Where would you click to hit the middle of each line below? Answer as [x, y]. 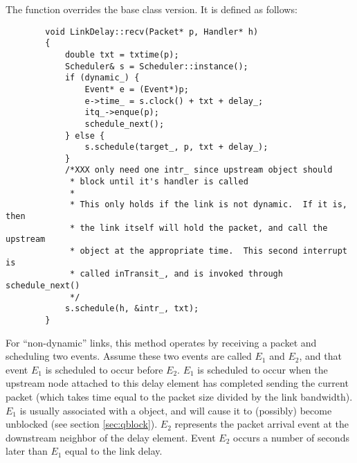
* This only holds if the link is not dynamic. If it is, [209, 205]
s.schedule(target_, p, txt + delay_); [176, 147]
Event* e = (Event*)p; [137, 89]
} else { [85, 136]
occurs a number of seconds [291, 437]
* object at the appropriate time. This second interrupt [209, 251]
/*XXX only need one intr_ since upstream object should [199, 170]
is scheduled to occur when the [263, 369]
